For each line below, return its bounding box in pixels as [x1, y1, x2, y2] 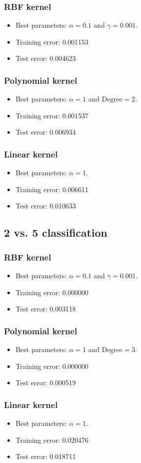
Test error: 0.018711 [15, 451, 76, 462]
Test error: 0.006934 [15, 127, 76, 137]
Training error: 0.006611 [15, 184, 89, 194]
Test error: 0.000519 [15, 377, 76, 388]
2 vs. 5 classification [4, 225, 107, 240]
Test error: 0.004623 [15, 53, 76, 63]
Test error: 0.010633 [15, 201, 76, 211]
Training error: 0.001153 [15, 36, 89, 47]
